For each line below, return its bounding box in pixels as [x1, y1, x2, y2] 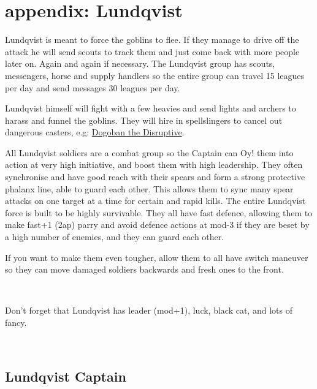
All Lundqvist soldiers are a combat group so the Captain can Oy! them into [5, 146, 294, 159]
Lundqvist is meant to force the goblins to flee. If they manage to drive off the [5, 33, 299, 46]
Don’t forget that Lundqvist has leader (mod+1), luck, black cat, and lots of [5, 304, 292, 317]
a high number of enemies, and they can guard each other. [5, 230, 224, 243]
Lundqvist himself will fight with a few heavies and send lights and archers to [5, 102, 296, 115]
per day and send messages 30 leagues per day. [5, 81, 180, 94]
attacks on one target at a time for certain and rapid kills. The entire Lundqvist [5, 194, 306, 207]
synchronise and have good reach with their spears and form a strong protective [5, 170, 305, 183]
